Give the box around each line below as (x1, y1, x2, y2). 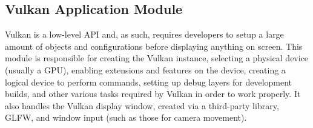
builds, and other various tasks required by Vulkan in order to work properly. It (5, 87, 301, 100)
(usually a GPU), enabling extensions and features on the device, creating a (5, 63, 286, 76)
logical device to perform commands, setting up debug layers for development (5, 75, 292, 88)
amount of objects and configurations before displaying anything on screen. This (5, 39, 303, 52)
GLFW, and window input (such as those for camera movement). (5, 111, 247, 124)
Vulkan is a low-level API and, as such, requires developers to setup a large (5, 28, 284, 41)
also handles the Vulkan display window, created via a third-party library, (5, 99, 279, 112)
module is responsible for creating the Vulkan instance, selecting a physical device (5, 52, 309, 64)
